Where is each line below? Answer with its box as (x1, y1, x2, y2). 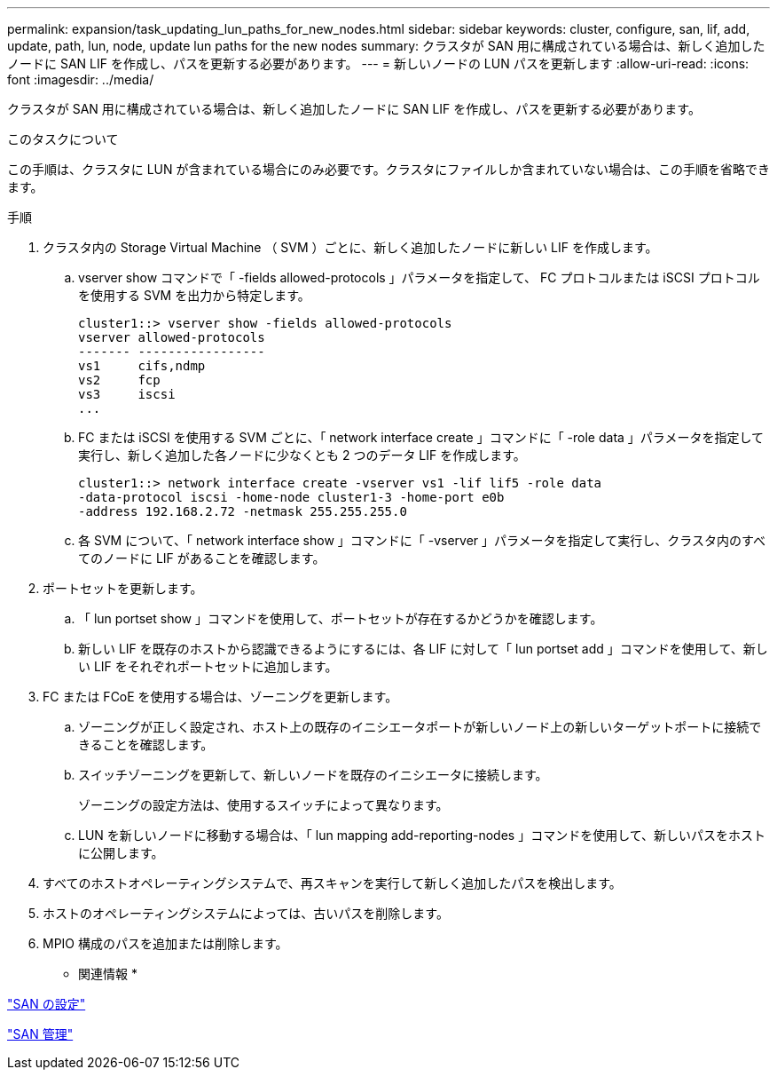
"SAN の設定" (7, 996, 86, 1011)
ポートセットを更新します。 (43, 581, 203, 596)
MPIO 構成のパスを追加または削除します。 (43, 936, 288, 951)
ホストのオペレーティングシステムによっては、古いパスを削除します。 (43, 906, 449, 921)
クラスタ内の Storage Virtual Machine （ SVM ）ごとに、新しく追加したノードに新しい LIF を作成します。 (43, 240, 658, 255)
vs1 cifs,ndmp (78, 359, 206, 373)
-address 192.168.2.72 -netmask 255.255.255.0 (78, 504, 407, 519)
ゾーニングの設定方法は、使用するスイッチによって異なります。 (78, 797, 449, 812)
